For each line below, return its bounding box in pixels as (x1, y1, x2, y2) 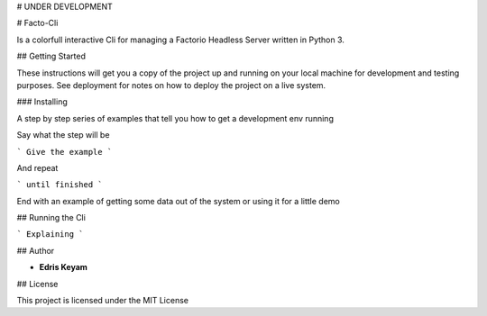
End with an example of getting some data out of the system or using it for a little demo (16, 195, 340, 206)
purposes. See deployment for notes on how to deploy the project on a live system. (16, 79, 326, 90)
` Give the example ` (16, 147, 113, 157)
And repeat (16, 162, 59, 173)
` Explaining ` (16, 230, 85, 239)
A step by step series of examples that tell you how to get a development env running (16, 113, 334, 123)
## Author (16, 245, 55, 256)
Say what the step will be (16, 130, 110, 140)
